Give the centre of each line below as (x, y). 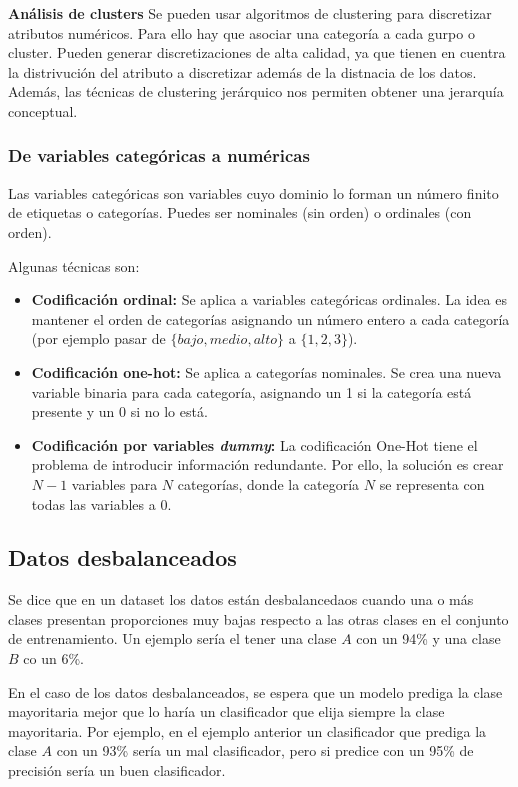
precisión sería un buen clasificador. (117, 770)
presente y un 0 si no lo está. (119, 411)
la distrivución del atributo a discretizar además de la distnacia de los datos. (242, 71)
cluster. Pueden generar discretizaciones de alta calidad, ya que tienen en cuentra (257, 52)
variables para (114, 483)
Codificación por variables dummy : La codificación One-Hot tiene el (254, 444)
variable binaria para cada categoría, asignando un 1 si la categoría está (251, 391)
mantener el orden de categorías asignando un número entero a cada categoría (270, 318)
